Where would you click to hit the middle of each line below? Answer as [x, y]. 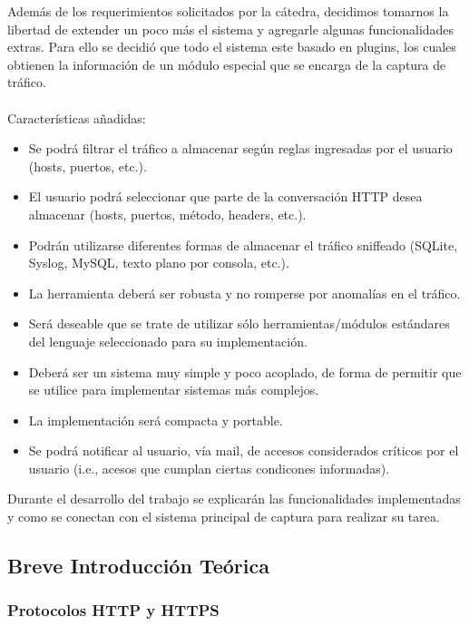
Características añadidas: [77, 117]
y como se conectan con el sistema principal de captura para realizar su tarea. [224, 517]
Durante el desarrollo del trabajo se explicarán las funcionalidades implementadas [234, 499]
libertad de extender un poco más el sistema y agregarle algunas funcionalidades [231, 29]
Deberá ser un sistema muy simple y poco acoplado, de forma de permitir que [245, 372]
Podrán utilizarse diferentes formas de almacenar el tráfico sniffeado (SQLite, [243, 245]
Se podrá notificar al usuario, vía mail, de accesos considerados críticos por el [244, 450]
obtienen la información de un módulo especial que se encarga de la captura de [227, 64]
